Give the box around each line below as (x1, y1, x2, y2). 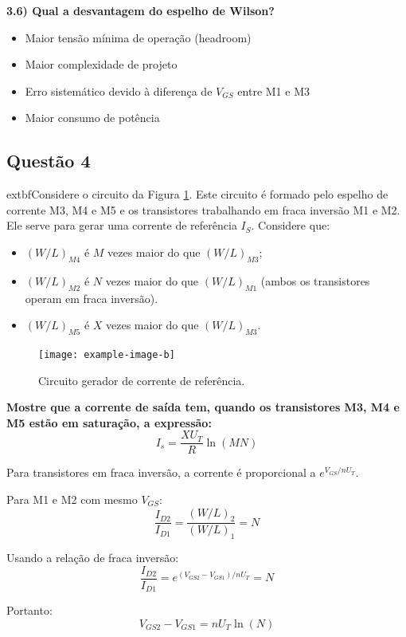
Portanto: (6, 602, 53, 619)
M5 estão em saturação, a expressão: (6, 414, 212, 431)
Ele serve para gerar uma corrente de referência (6, 217, 237, 234)
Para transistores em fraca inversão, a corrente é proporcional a (6, 464, 316, 481)
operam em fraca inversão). (25, 289, 158, 306)
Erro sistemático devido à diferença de (25, 82, 213, 99)
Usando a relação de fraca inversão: (6, 549, 179, 566)
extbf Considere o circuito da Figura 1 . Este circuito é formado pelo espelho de (6, 186, 388, 203)
